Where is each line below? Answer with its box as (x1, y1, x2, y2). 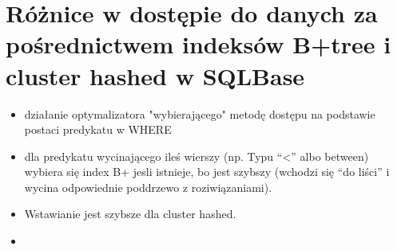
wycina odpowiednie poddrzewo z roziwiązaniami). (24, 178, 272, 195)
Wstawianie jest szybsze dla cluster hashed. (24, 205, 236, 222)
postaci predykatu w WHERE (24, 121, 172, 138)
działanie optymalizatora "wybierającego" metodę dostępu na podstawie (24, 105, 375, 122)
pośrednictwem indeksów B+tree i (6, 28, 391, 61)
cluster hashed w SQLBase (6, 59, 305, 92)
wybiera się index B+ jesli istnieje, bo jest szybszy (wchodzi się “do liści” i (24, 163, 390, 180)
